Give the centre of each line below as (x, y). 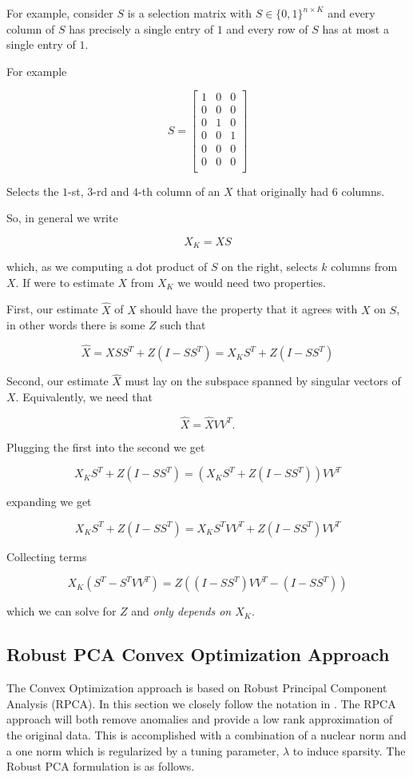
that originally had (283, 191)
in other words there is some (76, 325)
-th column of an (179, 191)
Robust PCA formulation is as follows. (101, 766)
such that (183, 325)
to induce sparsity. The (349, 750)
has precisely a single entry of (141, 28)
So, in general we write (62, 218)
